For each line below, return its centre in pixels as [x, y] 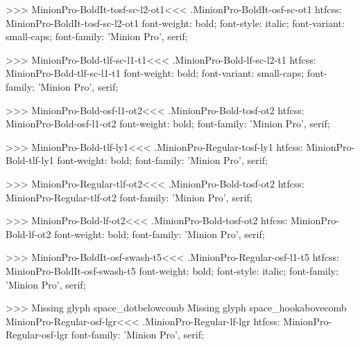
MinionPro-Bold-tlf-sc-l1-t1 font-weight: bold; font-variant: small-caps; [155, 73]
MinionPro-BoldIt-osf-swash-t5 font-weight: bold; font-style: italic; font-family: [172, 270]
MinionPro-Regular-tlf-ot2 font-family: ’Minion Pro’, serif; [129, 197]
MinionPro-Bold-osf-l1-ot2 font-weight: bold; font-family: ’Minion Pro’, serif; [168, 124]
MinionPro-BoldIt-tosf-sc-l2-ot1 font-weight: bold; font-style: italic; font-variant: [175, 22]
